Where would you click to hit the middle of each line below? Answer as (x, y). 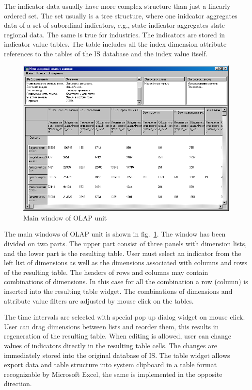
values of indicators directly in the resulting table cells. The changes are (110, 346)
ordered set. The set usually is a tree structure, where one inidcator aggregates (121, 15)
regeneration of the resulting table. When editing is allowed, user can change (118, 336)
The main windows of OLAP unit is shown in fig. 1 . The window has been (115, 234)
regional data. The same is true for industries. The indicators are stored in (115, 34)
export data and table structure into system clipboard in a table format (110, 365)
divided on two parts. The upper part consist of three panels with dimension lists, (126, 244)
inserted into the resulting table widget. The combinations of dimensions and (118, 291)
